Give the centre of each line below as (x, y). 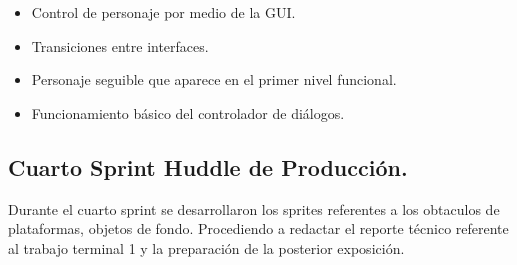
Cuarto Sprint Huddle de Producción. (208, 166)
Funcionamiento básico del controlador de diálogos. (188, 112)
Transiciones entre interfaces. (120, 45)
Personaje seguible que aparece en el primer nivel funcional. (214, 79)
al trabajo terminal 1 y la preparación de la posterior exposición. (206, 247)
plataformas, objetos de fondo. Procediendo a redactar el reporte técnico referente (258, 228)
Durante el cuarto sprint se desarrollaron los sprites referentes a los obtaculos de (254, 208)
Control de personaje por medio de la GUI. (163, 12)
